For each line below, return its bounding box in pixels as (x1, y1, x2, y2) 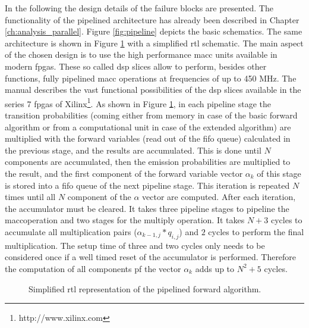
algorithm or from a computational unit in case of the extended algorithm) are (5, 120, 291, 133)
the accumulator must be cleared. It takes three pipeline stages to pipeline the (5, 202, 289, 214)
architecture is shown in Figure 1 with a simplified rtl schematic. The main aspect (5, 36, 304, 49)
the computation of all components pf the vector (5, 262, 181, 274)
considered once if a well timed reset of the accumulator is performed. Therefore (5, 251, 297, 263)
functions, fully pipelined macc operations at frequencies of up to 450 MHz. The (5, 71, 297, 84)
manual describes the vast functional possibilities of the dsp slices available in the (5, 83, 301, 96)
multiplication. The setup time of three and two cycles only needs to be (5, 239, 265, 251)
